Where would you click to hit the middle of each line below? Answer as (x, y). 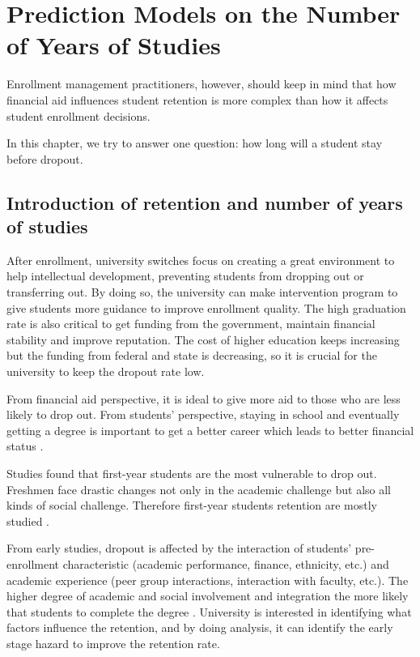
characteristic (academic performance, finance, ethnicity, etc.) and (226, 563)
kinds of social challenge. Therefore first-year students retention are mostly (192, 505)
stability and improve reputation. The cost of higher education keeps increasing (203, 339)
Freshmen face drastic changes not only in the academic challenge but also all (199, 489)
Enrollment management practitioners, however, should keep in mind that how (202, 84)
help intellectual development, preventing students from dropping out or (185, 276)
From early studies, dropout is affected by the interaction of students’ (179, 548)
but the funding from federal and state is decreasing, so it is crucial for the (192, 355)
